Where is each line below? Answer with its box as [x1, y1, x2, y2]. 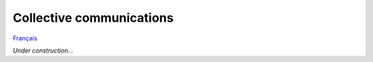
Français [12, 34, 38, 42]
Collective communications [12, 10, 174, 25]
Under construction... [12, 46, 74, 55]
